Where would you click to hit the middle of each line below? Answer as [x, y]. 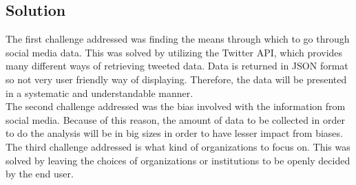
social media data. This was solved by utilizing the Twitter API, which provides [174, 52]
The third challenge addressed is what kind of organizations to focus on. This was [178, 146]
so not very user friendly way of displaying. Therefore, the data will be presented [176, 79]
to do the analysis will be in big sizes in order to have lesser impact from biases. [174, 133]
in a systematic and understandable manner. [100, 92]
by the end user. [40, 174]
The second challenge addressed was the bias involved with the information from [176, 106]
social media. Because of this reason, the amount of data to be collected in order [175, 119]
